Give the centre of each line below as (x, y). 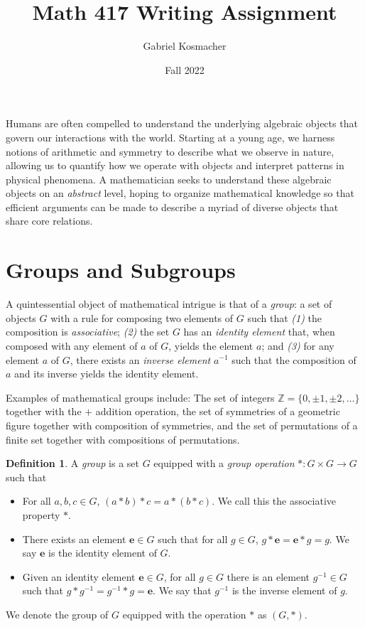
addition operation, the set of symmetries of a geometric (218, 411)
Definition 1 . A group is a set (72, 463)
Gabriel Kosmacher (185, 46)
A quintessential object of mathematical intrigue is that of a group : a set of (169, 304)
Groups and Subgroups (121, 270)
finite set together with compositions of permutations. (123, 439)
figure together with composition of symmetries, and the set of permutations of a (182, 425)
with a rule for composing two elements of (142, 317)
